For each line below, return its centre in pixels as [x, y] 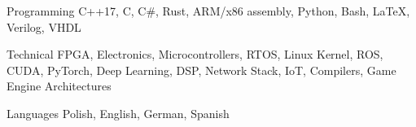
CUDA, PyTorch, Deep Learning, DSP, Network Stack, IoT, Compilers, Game [201, 70]
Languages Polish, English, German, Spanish [118, 113]
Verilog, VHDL [44, 26]
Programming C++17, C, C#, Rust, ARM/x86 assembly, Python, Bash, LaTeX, [208, 11]
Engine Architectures [59, 86]
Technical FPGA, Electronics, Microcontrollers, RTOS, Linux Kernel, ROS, [195, 54]
